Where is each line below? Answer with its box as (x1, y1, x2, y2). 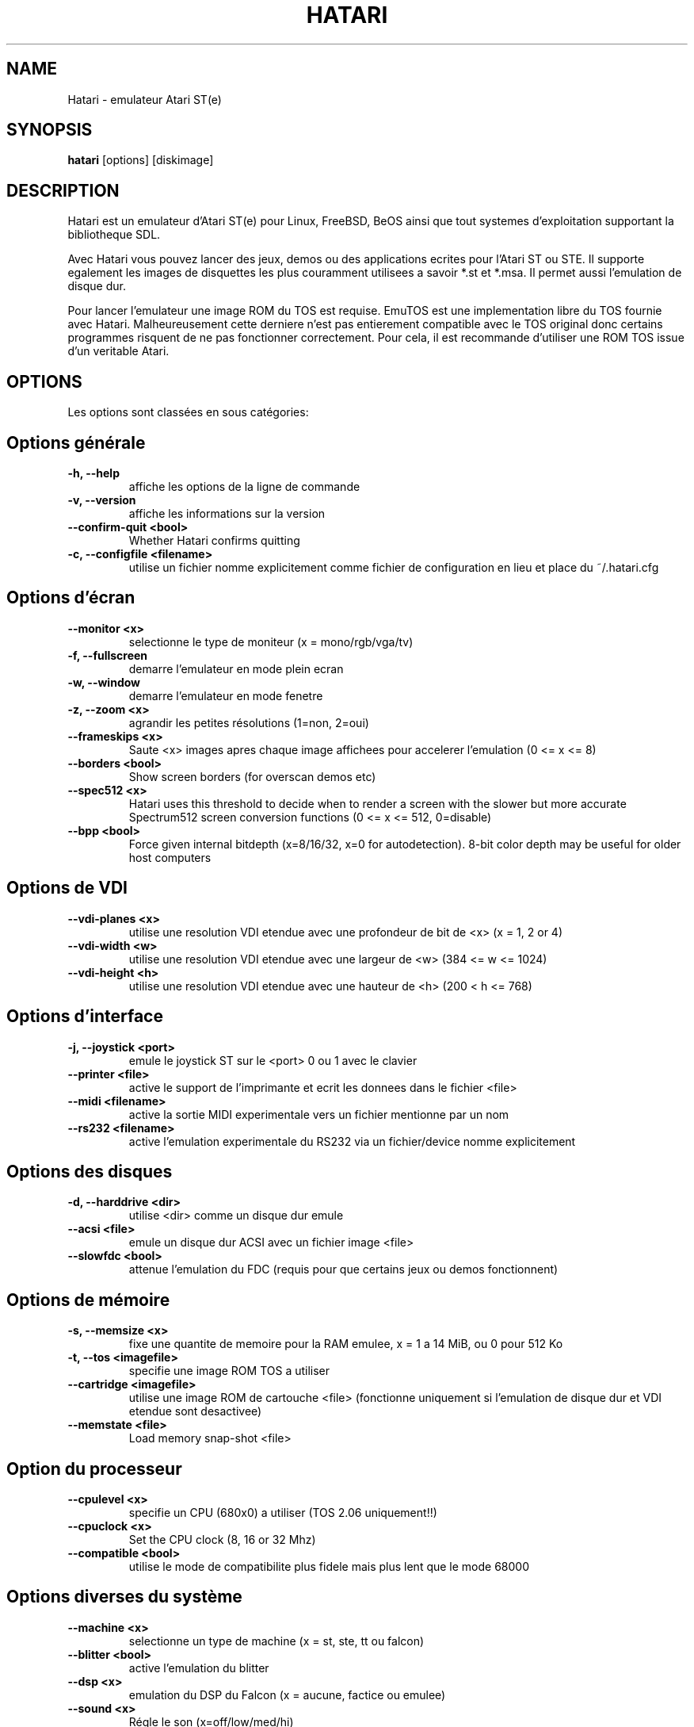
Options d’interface (6, 1006, 163, 1027)
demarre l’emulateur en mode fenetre (128, 688, 323, 703)
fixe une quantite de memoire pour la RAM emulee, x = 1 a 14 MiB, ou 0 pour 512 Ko (128, 1337, 563, 1351)
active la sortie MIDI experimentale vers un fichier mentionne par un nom (128, 1107, 509, 1121)
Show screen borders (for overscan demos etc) (128, 769, 376, 783)
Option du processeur (6, 1458, 182, 1479)
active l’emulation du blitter (128, 1660, 269, 1675)
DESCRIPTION (6, 180, 120, 201)
